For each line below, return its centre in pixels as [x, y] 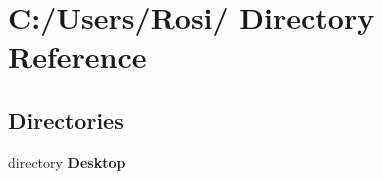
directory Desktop [67, 161]
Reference [77, 56]
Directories [66, 119]
